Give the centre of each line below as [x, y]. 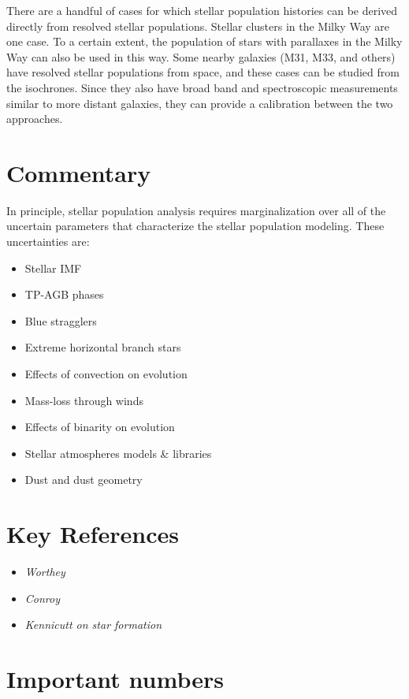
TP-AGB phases [64, 294]
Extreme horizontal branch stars [103, 347]
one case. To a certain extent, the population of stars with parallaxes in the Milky [204, 41]
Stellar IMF [53, 268]
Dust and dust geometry [84, 480]
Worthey [45, 572]
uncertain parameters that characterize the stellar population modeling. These [195, 226]
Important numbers [115, 679]
